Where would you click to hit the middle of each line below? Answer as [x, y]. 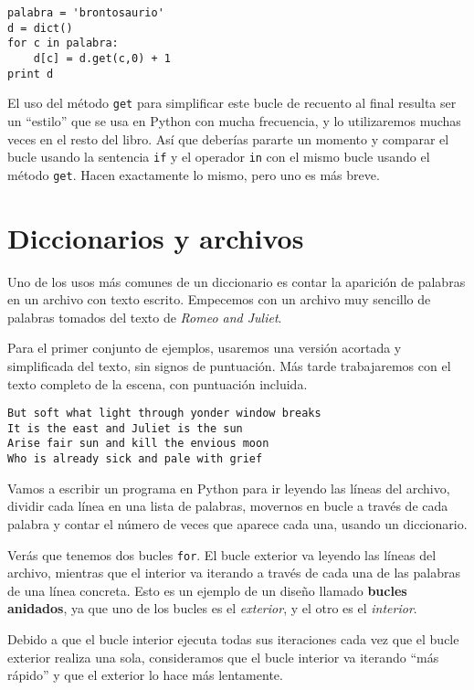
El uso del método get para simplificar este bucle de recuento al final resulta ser [232, 103]
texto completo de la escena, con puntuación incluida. [158, 383]
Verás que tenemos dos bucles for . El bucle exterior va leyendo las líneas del [222, 554]
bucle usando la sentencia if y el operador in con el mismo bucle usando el [219, 157]
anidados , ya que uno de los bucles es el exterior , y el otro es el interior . [212, 608]
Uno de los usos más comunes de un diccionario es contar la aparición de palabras [237, 281]
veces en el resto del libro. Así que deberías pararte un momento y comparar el [228, 138]
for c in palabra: [63, 43]
